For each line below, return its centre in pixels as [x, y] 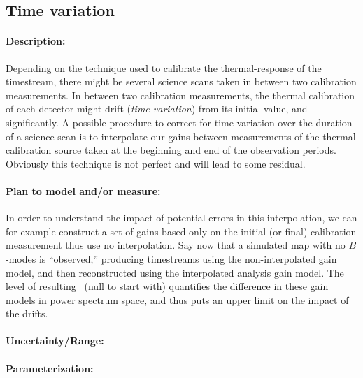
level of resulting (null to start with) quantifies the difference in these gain [167, 286]
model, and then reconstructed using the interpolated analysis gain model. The [175, 272]
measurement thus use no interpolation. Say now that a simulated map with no [176, 245]
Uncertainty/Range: [55, 341]
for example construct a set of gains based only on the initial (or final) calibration [181, 231]
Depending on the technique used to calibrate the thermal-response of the [164, 67]
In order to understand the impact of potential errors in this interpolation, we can [181, 218]
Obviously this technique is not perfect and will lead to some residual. [156, 163]
